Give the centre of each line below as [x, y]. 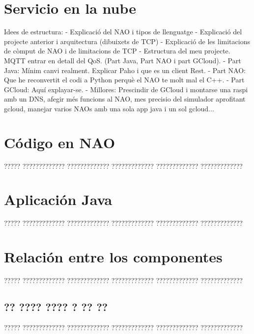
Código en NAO [60, 142]
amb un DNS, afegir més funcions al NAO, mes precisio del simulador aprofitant [125, 99]
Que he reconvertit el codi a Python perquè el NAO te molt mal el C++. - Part [124, 80]
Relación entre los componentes [113, 257]
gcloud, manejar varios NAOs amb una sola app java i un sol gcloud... [109, 108]
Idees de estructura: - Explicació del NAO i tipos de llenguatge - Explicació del [123, 32]
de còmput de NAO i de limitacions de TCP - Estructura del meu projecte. [117, 51]
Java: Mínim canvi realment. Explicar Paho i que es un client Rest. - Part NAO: [125, 70]
